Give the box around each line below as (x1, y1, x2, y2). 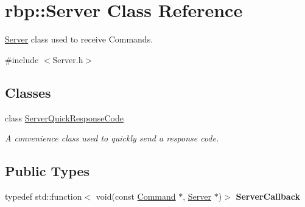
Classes (5, 83, 51, 101)
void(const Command (96, 189, 176, 202)
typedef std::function (5, 189, 82, 202)
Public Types (5, 161, 90, 180)
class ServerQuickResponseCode (5, 111, 124, 124)
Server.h (52, 53, 83, 66)
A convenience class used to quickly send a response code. (5, 132, 219, 144)
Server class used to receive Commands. (5, 33, 153, 46)
